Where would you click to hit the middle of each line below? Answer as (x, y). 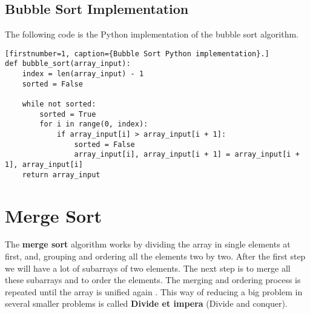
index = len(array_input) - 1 (83, 74)
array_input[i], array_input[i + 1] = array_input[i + (187, 155)
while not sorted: (59, 104)
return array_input (61, 175)
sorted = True (68, 114)
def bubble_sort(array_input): (68, 64)
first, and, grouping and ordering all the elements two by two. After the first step (155, 256)
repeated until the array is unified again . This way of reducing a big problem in (154, 291)
